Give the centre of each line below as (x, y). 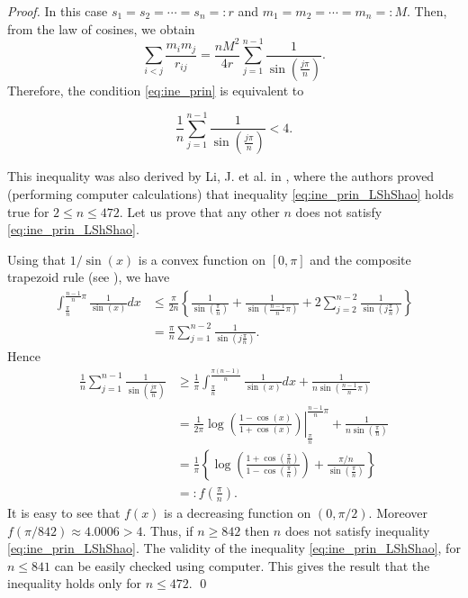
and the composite (360, 259)
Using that (37, 259)
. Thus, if (168, 530)
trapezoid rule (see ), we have (89, 277)
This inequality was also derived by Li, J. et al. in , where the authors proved (221, 176)
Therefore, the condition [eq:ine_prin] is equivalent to (156, 90)
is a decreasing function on (238, 512)
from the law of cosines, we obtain (101, 28)
